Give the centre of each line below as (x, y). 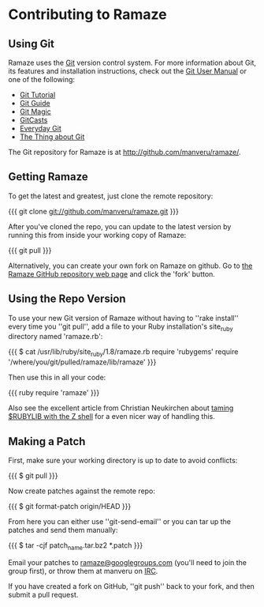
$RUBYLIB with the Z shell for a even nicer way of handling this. (112, 417)
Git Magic (35, 111)
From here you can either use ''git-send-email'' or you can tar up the (119, 522)
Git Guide (35, 103)
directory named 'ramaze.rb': (56, 337)
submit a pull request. (43, 594)
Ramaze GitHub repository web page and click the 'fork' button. (112, 273)
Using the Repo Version (67, 299)
